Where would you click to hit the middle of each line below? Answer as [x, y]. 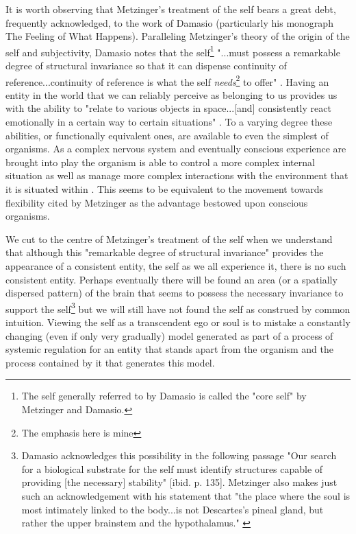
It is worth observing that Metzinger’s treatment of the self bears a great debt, [171, 9]
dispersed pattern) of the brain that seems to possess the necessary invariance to [175, 293]
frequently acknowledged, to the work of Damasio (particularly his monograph [169, 22]
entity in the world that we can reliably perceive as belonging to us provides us [171, 94]
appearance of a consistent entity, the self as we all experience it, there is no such [176, 266]
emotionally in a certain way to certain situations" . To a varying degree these [169, 122]
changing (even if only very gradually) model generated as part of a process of [169, 335]
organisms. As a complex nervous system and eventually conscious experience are [176, 149]
